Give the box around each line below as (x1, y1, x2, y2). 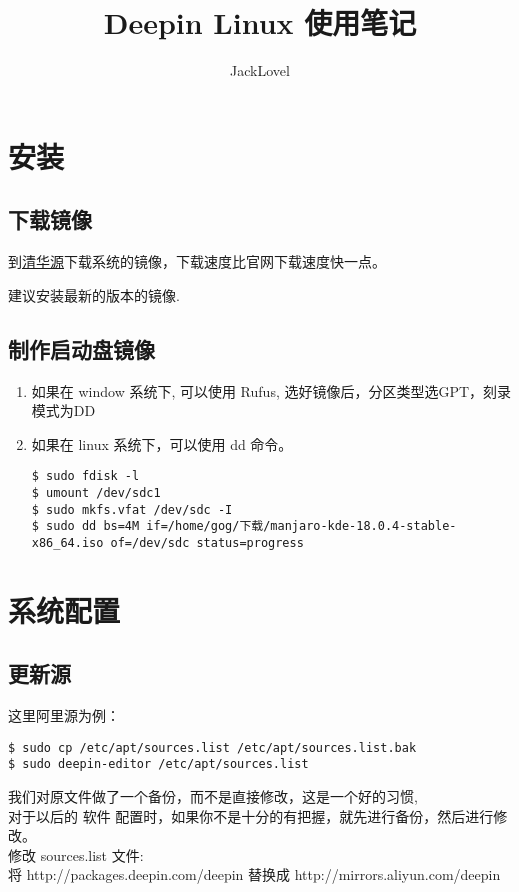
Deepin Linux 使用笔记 (103, 2, 417, 43)
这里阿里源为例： (8, 705, 120, 726)
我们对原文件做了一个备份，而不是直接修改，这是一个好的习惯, (8, 786, 418, 807)
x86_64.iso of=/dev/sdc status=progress (31, 535, 304, 550)
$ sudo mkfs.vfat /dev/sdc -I (31, 502, 233, 517)
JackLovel (230, 60, 290, 81)
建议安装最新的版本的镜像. (8, 284, 180, 305)
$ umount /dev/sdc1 (31, 485, 161, 500)
